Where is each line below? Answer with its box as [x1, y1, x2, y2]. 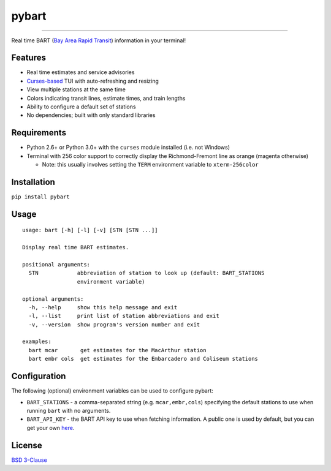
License [11, 440, 42, 450]
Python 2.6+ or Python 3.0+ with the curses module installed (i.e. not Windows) [26, 144, 230, 151]
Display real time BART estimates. [22, 244, 129, 251]
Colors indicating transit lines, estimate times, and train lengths [26, 94, 186, 102]
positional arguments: [22, 261, 91, 268]
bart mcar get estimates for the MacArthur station [28, 347, 207, 353]
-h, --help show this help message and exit [28, 304, 178, 311]
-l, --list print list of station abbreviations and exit [28, 312, 220, 320]
